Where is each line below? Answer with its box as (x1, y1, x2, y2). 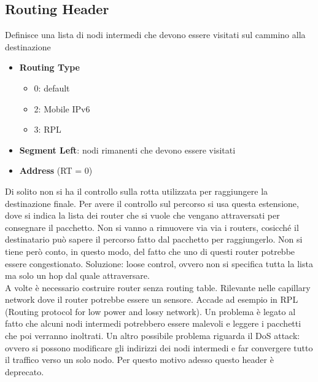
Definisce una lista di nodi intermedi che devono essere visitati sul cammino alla (5, 28, 306, 41)
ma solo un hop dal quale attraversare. (5, 269, 150, 282)
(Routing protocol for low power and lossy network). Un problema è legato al (5, 305, 296, 318)
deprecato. (5, 365, 44, 378)
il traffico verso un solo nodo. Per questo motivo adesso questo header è (5, 353, 274, 366)
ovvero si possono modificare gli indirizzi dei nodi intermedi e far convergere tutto (5, 341, 313, 354)
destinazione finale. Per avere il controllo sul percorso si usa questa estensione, (5, 197, 299, 209)
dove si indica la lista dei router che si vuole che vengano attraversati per (5, 209, 280, 222)
